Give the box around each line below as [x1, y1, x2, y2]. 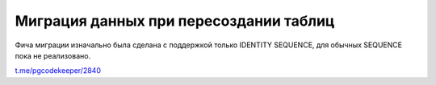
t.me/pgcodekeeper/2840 [15, 66, 101, 75]
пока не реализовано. [15, 51, 91, 60]
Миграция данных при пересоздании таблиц [15, 12, 335, 30]
